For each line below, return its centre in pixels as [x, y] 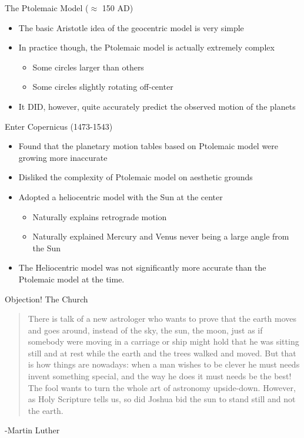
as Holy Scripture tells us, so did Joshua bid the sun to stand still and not [162, 399]
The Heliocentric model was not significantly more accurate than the [142, 267]
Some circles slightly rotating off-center [103, 87]
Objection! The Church [46, 299]
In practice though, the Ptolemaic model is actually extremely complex [146, 47]
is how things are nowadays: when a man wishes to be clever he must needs [164, 364]
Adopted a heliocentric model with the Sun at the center [121, 196]
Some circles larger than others [88, 67]
